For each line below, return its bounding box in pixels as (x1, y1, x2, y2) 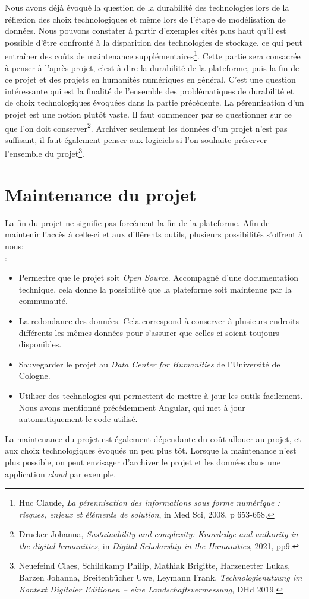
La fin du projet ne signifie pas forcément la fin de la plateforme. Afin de (5, 216, 270, 229)
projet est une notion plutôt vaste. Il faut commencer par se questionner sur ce (5, 108, 292, 120)
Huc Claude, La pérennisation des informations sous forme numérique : (18, 496, 280, 509)
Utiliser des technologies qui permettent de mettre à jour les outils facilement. (18, 389, 303, 401)
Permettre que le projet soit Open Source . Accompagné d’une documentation (18, 271, 299, 284)
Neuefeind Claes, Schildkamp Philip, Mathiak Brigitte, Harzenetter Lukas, (18, 559, 291, 572)
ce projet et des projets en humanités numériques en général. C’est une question (5, 73, 296, 85)
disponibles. (18, 338, 62, 350)
